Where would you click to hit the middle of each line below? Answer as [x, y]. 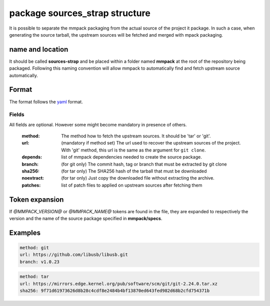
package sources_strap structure [80, 13]
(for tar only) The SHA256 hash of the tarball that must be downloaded [134, 171]
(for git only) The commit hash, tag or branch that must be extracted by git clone [144, 164]
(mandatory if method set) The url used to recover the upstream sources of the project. [151, 143]
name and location [39, 49]
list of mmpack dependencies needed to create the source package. [131, 157]
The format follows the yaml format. [46, 102]
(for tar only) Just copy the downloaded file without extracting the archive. [138, 178]
